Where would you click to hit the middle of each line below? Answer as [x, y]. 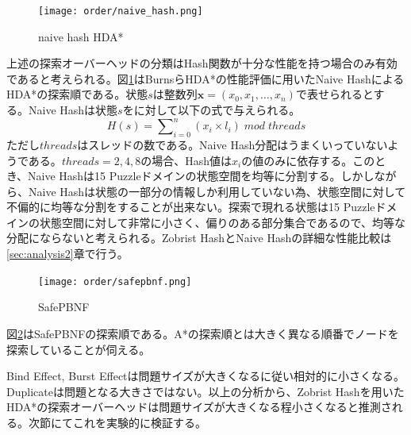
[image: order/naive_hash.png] [121, 11]
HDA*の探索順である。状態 [77, 94]
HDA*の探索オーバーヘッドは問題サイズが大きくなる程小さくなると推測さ [199, 407]
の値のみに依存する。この [308, 160]
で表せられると [334, 94]
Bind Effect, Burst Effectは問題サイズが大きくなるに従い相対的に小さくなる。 [206, 376]
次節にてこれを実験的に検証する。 [117, 422]
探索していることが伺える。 [79, 349]
